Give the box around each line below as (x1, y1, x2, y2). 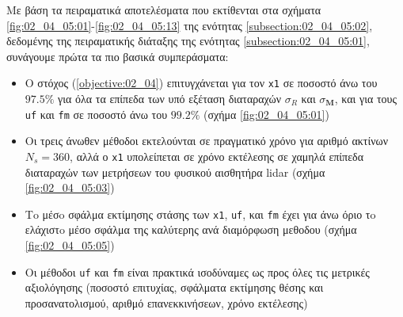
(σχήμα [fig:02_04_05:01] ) (203, 105, 329, 122)
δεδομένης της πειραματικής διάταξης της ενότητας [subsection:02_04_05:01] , (6, 32, 370, 49)
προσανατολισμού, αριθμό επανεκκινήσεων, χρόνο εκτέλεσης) (25, 294, 308, 311)
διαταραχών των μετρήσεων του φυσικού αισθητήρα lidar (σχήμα (25, 163, 325, 180)
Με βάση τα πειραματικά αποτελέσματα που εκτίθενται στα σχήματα (6, 2, 321, 17)
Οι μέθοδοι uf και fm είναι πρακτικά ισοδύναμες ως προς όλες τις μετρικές (25, 263, 370, 280)
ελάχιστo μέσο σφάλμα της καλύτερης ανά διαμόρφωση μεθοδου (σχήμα (25, 221, 357, 238)
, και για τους (334, 90, 397, 107)
